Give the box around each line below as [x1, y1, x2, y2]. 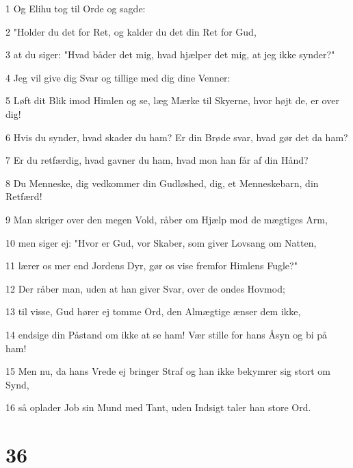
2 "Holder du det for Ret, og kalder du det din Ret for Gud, [5, 24, 257, 38]
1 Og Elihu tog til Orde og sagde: [5, 1, 146, 15]
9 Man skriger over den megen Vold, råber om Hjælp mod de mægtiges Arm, [5, 212, 328, 226]
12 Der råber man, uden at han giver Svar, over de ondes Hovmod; [5, 281, 285, 295]
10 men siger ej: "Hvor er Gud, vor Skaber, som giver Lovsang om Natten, [5, 235, 317, 249]
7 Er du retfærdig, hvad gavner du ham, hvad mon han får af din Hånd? [5, 153, 309, 167]
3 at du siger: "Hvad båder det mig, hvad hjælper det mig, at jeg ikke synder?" [5, 47, 335, 62]
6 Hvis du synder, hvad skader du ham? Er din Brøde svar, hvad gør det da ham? [5, 130, 348, 144]
